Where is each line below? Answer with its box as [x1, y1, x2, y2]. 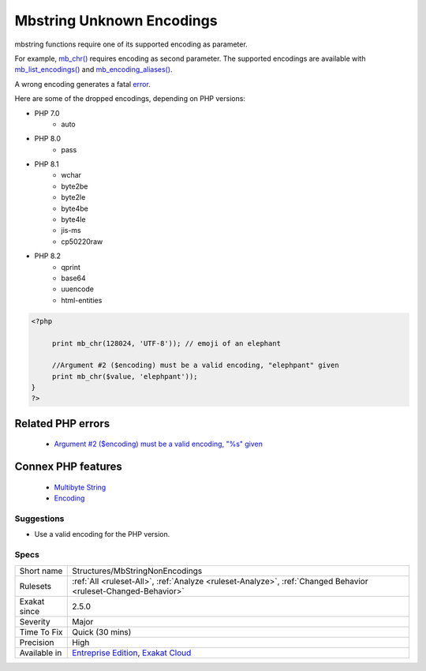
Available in [19, 647, 62, 658]
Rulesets [19, 580, 51, 591]
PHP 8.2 [34, 251, 62, 261]
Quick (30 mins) [72, 626, 132, 637]
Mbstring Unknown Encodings [14, 12, 218, 29]
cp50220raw [61, 237, 103, 246]
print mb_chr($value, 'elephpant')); [51, 372, 198, 380]
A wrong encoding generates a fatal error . [14, 79, 151, 88]
